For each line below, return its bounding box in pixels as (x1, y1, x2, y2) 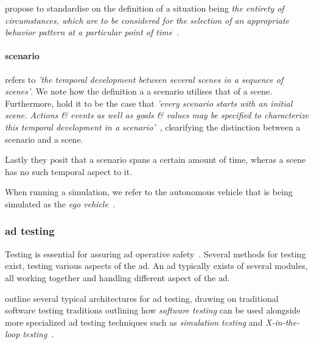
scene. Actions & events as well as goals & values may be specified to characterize (5, 109, 309, 121)
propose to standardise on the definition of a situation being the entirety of (5, 2, 284, 14)
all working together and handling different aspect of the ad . (5, 271, 230, 284)
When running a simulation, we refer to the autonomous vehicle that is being (5, 185, 293, 198)
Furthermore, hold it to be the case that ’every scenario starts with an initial (5, 96, 293, 109)
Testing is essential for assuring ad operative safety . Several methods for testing (5, 247, 306, 260)
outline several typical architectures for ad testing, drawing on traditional (5, 292, 279, 304)
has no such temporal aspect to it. (5, 165, 133, 177)
